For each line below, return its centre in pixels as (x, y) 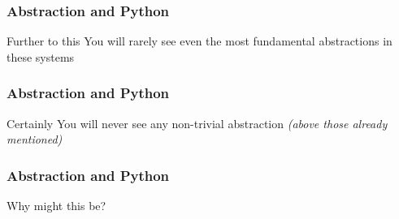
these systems (41, 56)
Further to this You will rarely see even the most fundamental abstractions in (199, 41)
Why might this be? (56, 206)
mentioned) (35, 139)
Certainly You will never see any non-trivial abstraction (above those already (197, 123)
